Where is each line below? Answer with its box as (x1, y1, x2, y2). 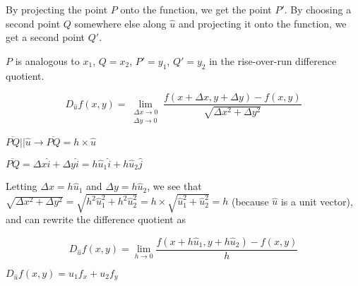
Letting (6, 179, 37, 193)
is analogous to (15, 53, 80, 68)
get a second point (6, 30, 85, 44)
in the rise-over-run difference (209, 53, 337, 68)
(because (232, 193, 269, 208)
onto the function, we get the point (120, 2, 272, 16)
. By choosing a (284, 2, 352, 16)
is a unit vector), (280, 193, 353, 208)
